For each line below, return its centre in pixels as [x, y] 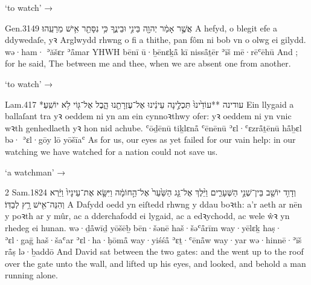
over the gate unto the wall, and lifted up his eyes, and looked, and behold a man [155, 263]
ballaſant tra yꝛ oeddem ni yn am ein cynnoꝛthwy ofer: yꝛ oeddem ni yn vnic [148, 116]
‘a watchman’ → [35, 172]
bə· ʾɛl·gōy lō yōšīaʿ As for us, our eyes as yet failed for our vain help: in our [150, 139]
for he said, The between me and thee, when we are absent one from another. [148, 63]
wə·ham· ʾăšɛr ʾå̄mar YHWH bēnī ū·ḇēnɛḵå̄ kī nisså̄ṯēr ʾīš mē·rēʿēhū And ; [152, 51]
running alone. [31, 275]
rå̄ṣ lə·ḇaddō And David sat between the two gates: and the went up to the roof [154, 251]
